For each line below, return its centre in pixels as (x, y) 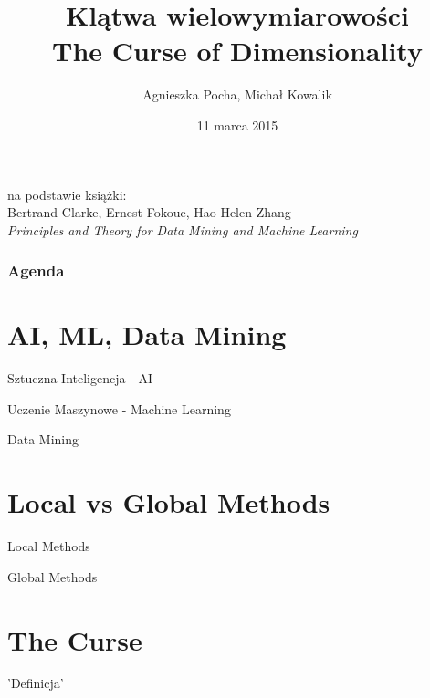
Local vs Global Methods (169, 502)
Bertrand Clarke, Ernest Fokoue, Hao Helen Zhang (149, 212)
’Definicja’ (36, 683)
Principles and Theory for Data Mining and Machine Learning (183, 229)
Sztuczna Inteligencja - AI (80, 378)
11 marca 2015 (237, 125)
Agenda (36, 271)
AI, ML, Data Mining (147, 334)
